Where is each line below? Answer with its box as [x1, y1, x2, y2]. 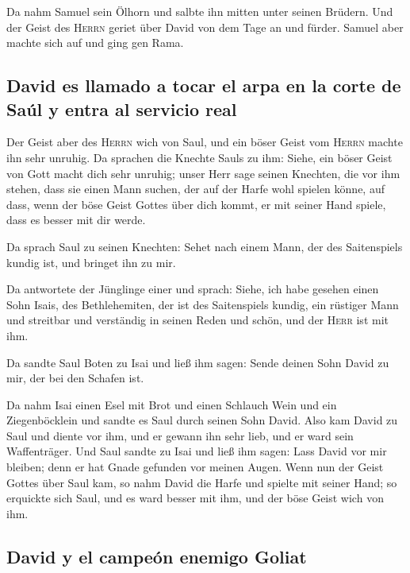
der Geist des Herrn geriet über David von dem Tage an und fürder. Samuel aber [6, 18, 404, 35]
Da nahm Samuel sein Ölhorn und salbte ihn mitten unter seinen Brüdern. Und [6, 3, 393, 19]
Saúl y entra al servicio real [6, 96, 237, 121]
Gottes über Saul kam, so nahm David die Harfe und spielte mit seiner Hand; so [6, 474, 397, 490]
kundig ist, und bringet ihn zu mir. [6, 254, 176, 270]
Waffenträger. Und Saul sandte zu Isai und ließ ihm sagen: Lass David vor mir [6, 443, 387, 459]
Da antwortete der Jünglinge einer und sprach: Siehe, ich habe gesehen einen [6, 281, 379, 297]
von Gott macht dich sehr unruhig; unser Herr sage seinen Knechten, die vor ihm [6, 165, 400, 181]
